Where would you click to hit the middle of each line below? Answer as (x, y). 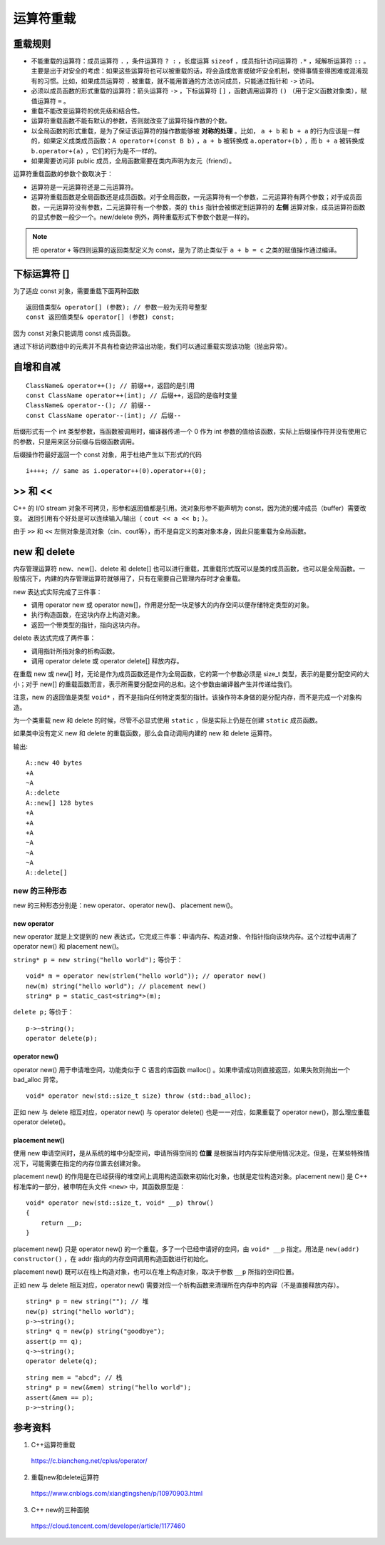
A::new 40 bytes (54, 763)
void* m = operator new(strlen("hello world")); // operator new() (146, 976)
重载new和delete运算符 (65, 1477)
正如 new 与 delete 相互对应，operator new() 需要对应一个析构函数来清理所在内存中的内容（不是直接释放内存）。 (178, 1285)
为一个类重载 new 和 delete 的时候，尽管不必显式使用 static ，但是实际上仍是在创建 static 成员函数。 (168, 720)
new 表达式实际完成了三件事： (58, 591)
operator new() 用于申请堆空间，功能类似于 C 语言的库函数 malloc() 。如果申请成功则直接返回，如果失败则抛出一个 (182, 1069)
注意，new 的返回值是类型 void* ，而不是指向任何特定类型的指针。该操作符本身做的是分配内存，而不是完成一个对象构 (188, 697)
